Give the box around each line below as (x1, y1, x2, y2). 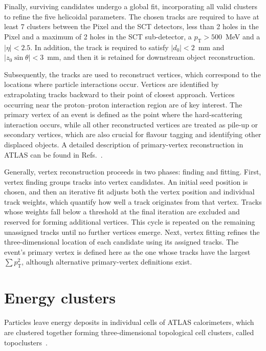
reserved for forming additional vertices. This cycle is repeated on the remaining (4, 216, 255, 227)
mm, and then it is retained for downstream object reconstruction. (47, 52, 255, 62)
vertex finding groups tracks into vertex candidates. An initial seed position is (4, 176, 248, 187)
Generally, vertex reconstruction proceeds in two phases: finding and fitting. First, (4, 166, 261, 177)
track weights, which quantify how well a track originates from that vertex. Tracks (4, 196, 262, 207)
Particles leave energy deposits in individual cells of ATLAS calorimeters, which (4, 317, 254, 327)
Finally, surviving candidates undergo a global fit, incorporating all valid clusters (4, 1, 258, 11)
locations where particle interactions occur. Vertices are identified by (4, 79, 219, 90)
